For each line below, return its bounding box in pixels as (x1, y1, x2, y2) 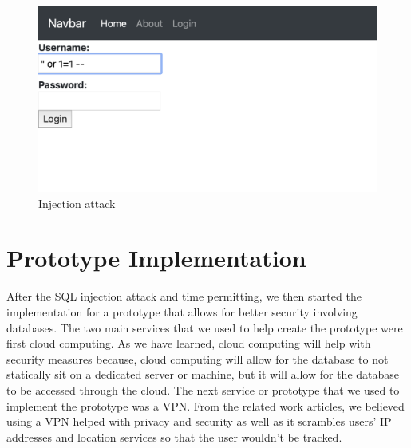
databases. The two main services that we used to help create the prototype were (6, 319, 403, 336)
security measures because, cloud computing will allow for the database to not (6, 350, 389, 367)
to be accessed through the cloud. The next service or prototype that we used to (6, 381, 400, 398)
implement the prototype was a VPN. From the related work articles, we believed (6, 397, 405, 414)
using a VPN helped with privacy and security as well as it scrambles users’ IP (6, 413, 392, 430)
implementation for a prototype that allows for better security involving (6, 304, 358, 320)
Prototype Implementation (6, 242, 306, 274)
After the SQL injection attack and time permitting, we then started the (6, 288, 362, 305)
